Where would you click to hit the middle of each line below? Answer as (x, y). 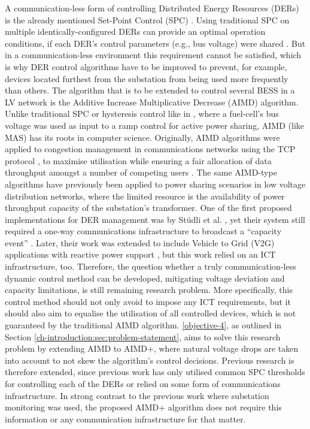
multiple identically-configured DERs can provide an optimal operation (135, 31)
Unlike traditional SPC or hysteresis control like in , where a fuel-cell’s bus (142, 114)
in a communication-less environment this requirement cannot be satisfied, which (153, 55)
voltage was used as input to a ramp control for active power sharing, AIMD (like (155, 125)
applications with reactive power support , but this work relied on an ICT (140, 254)
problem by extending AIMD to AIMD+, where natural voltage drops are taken (152, 348)
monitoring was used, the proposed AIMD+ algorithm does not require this (143, 407)
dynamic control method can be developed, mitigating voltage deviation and (145, 278)
